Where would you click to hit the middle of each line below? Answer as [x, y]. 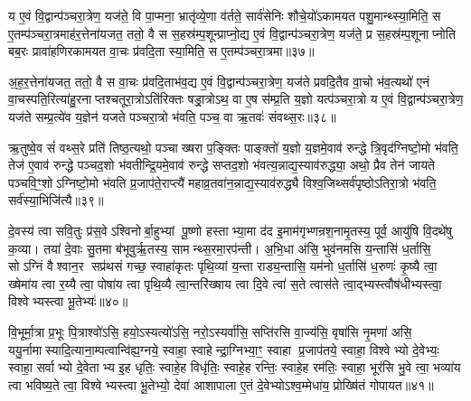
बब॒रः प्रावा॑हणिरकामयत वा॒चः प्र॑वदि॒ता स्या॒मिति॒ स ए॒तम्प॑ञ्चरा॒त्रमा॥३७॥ [161, 51]
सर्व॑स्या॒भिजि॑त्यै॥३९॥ [56, 200]
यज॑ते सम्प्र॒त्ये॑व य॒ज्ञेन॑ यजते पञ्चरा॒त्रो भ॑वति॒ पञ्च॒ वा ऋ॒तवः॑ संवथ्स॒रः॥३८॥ [172, 116]
